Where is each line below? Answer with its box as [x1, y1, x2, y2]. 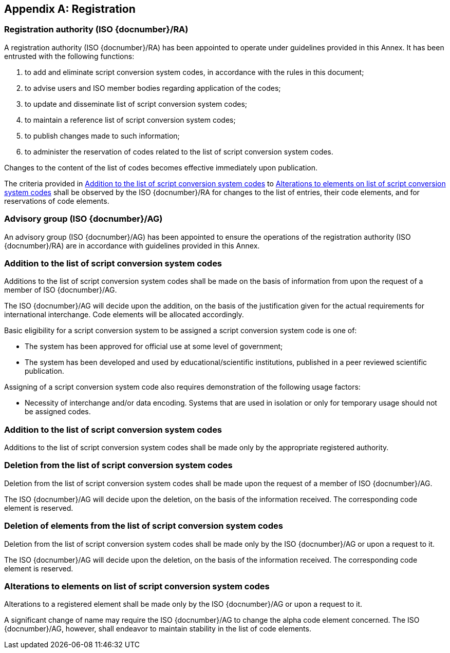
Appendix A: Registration [4, 3, 136, 15]
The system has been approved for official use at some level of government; [25, 342, 283, 351]
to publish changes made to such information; [25, 131, 180, 140]
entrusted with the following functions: [4, 51, 135, 61]
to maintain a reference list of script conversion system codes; [25, 115, 236, 124]
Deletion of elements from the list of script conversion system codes [4, 521, 283, 531]
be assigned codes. [25, 407, 91, 416]
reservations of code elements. [4, 196, 109, 205]
